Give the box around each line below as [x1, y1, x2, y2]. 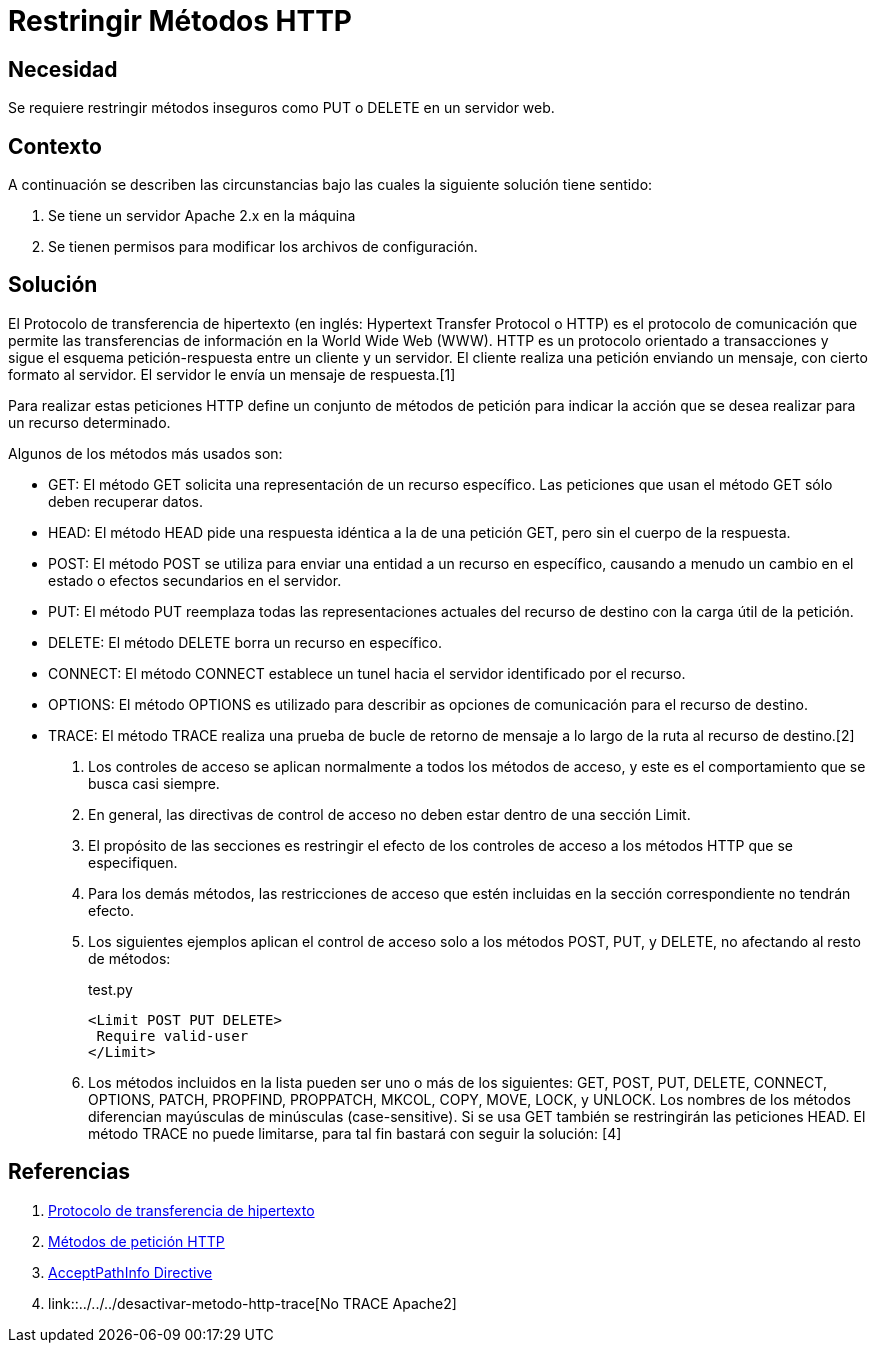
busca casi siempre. [88, 774, 220, 792]
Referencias [8, 1159, 131, 1185]
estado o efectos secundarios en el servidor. [48, 571, 342, 589]
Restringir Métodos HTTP [8, 4, 353, 38]
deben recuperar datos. [48, 492, 203, 510]
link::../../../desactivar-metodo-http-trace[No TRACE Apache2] [48, 1294, 457, 1312]
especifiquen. [88, 853, 178, 871]
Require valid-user [96, 1027, 249, 1044]
